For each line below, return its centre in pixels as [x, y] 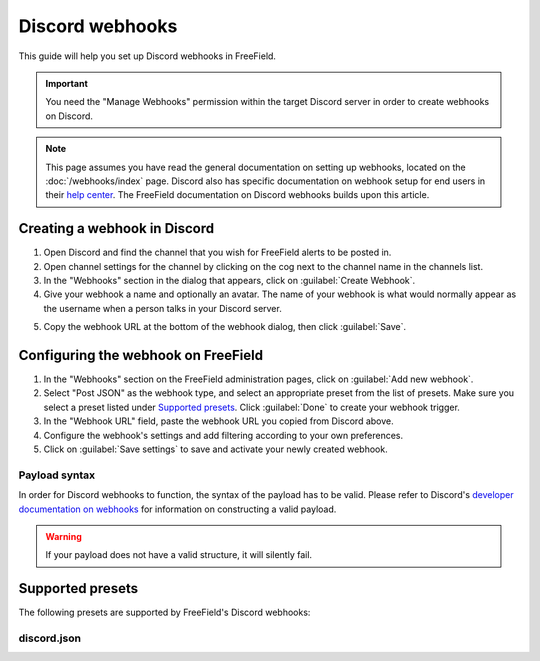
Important [67, 83]
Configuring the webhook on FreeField [141, 355]
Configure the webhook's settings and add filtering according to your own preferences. [223, 435]
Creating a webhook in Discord [116, 228]
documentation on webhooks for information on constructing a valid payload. [177, 509]
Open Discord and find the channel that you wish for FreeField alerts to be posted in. [217, 252]
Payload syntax [57, 475]
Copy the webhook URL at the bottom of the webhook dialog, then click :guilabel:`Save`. [225, 327]
